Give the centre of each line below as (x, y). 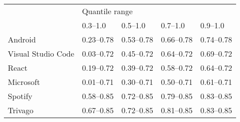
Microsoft (24, 82)
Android (22, 39)
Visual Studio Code (41, 53)
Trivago (21, 110)
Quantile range (107, 11)
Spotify (20, 96)
